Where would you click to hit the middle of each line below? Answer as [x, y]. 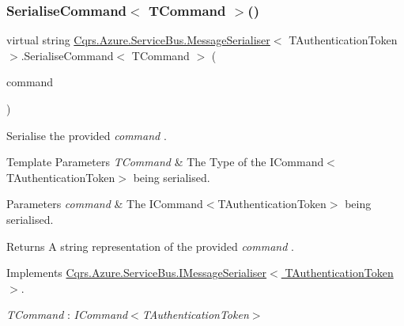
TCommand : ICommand [67, 315]
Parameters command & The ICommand [105, 204]
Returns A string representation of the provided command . [150, 246]
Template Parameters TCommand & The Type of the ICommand [165, 162]
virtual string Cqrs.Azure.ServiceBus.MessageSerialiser [138, 40]
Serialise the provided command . [87, 135]
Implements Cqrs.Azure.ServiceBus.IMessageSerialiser [137, 273]
